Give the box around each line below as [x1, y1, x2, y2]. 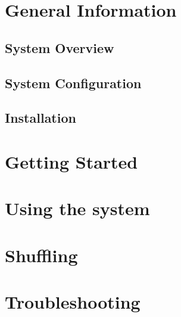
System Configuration [5, 73, 142, 92]
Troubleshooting [5, 290, 141, 314]
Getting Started [5, 149, 138, 173]
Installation [5, 108, 76, 127]
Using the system [5, 196, 150, 220]
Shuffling [5, 243, 78, 267]
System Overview [5, 38, 114, 57]
